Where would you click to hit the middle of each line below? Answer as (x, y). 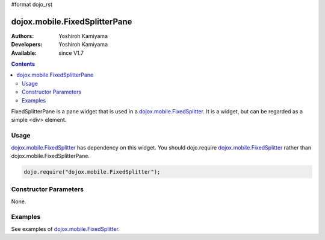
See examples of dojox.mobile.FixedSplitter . (65, 229)
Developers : (27, 45)
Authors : (23, 36)
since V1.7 (71, 53)
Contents (23, 64)
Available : (24, 53)
